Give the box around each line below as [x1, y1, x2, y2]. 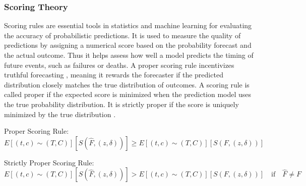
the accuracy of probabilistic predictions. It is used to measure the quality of [4, 30, 241, 40]
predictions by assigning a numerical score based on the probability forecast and [4, 40, 252, 50]
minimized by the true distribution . [4, 109, 116, 119]
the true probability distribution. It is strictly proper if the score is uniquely [4, 99, 239, 109]
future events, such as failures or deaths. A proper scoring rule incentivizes [4, 59, 234, 70]
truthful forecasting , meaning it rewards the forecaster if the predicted [4, 69, 223, 80]
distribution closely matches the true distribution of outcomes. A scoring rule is [4, 79, 250, 89]
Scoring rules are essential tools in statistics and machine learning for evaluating [4, 20, 252, 31]
